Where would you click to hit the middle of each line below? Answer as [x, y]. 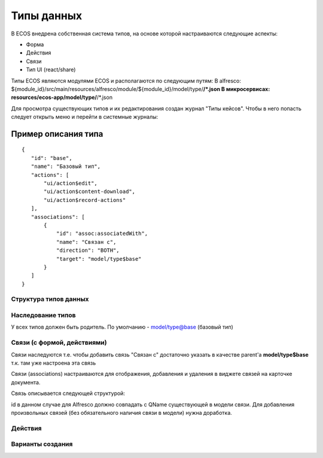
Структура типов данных [50, 299]
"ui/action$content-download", [90, 192]
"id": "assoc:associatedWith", [102, 233]
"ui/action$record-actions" [85, 200]
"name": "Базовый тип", [66, 167]
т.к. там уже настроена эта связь [54, 363]
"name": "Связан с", [86, 242]
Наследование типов [43, 315]
